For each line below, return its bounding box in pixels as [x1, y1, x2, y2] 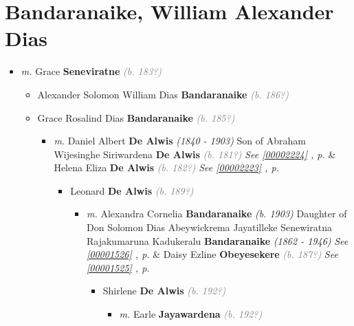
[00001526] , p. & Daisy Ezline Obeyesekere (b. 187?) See [86, 247, 338, 261]
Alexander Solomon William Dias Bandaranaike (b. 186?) [37, 87, 289, 101]
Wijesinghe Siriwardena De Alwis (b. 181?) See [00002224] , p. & [54, 146, 336, 161]
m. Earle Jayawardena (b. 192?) [119, 307, 263, 321]
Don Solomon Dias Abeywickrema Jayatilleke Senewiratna [86, 220, 332, 235]
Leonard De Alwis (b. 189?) [70, 183, 194, 197]
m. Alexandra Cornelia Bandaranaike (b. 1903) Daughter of [86, 206, 347, 221]
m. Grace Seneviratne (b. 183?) [21, 64, 162, 78]
